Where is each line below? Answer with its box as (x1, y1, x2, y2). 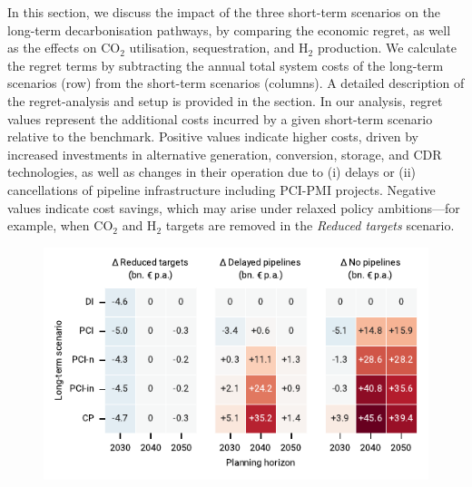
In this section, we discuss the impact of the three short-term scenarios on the (7, 3, 441, 21)
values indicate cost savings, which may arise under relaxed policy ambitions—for (7, 198, 460, 217)
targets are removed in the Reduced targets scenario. (165, 216, 455, 235)
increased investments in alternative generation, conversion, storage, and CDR (7, 144, 442, 163)
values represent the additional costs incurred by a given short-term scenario (7, 109, 433, 128)
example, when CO (7, 216, 113, 235)
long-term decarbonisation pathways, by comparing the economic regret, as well (7, 20, 451, 39)
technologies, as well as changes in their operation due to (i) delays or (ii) (7, 162, 417, 181)
